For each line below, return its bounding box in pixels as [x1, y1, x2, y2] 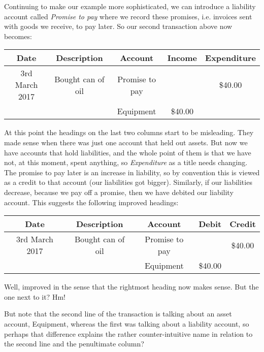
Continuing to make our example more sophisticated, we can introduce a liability [4, 1, 256, 11]
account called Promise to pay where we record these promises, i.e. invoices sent [4, 11, 252, 21]
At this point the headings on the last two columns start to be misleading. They [4, 127, 254, 138]
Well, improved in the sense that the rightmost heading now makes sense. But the [4, 281, 259, 292]
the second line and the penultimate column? [4, 338, 144, 349]
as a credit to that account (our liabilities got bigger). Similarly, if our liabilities [4, 177, 252, 187]
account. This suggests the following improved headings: [4, 197, 179, 207]
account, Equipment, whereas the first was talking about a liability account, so [4, 318, 249, 329]
